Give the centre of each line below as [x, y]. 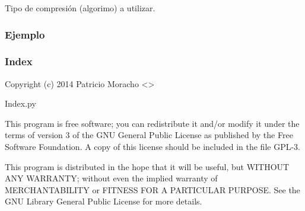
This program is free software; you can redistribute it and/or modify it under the [152, 123]
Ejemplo [25, 34]
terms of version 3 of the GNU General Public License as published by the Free [149, 135]
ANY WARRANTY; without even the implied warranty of [111, 178]
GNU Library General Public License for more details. [104, 201]
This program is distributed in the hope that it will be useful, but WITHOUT [147, 166]
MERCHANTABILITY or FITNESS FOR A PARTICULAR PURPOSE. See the [152, 189]
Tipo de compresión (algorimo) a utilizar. [80, 8]
